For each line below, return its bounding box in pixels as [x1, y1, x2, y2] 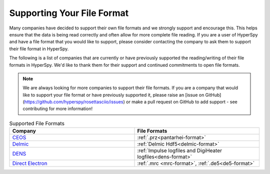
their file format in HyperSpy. [9, 45, 69, 52]
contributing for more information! [22, 106, 92, 112]
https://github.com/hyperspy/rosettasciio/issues [24, 99, 123, 105]
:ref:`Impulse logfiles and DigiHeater [137, 147, 222, 154]
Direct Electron [12, 160, 47, 167]
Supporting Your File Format [9, 7, 129, 18]
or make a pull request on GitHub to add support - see [125, 99, 237, 105]
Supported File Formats [9, 120, 65, 127]
